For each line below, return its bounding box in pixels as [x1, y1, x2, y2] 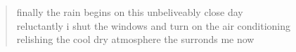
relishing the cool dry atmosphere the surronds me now [16, 32, 255, 46]
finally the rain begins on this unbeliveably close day [16, 5, 243, 19]
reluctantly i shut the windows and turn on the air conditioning [16, 18, 291, 33]
